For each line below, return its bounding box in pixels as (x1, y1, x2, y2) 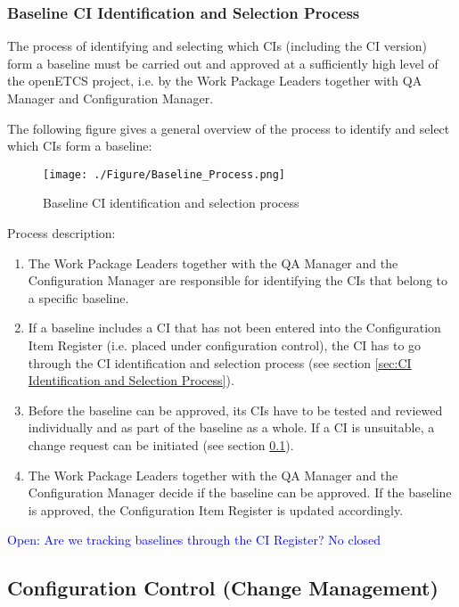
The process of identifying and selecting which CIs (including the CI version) (7, 37, 428, 55)
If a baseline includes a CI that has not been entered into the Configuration (28, 318, 441, 337)
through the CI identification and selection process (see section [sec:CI (28, 353, 412, 372)
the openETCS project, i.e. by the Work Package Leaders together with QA (7, 71, 422, 90)
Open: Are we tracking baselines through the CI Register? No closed (7, 530, 381, 549)
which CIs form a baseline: (7, 136, 152, 155)
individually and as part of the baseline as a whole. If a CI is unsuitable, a (28, 418, 435, 437)
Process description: (7, 224, 116, 242)
